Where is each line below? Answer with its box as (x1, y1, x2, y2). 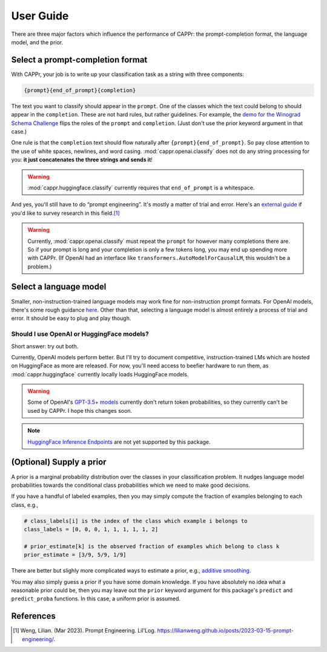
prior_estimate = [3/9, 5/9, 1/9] (24, 551, 127, 559)
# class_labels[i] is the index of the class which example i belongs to (24, 517, 248, 525)
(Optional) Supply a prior (11, 457, 107, 467)
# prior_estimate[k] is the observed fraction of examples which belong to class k (24, 543, 280, 549)
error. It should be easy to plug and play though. (11, 314, 131, 322)
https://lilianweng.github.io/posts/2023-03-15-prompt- (157, 627, 294, 634)
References (11, 611, 56, 622)
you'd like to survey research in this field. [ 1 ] (11, 209, 121, 217)
